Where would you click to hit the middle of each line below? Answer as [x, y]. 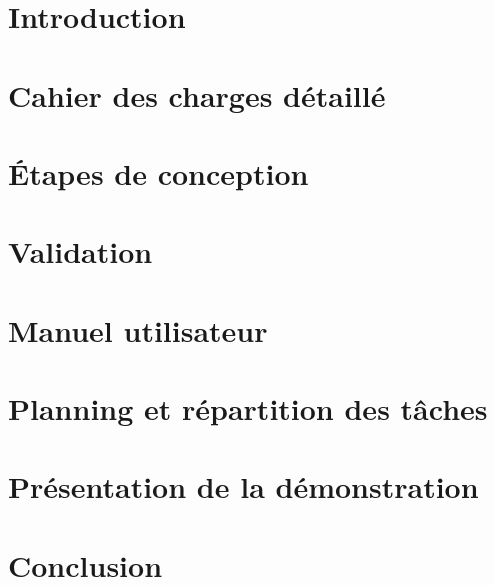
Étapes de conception [158, 172]
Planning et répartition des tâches [248, 408]
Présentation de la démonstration [243, 486]
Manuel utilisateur [138, 329]
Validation [80, 251]
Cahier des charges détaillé [197, 94]
